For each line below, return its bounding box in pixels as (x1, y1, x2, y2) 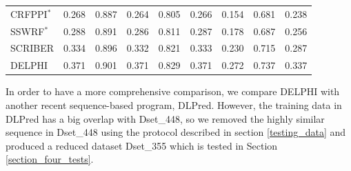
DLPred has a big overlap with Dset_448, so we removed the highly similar (6, 111, 325, 125)
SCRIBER (10, 41, 54, 55)
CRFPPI (10, 6, 48, 21)
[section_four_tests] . (6, 152, 94, 166)
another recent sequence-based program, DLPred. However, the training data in (6, 97, 342, 112)
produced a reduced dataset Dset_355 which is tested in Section (6, 138, 278, 152)
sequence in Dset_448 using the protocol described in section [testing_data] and (6, 125, 346, 139)
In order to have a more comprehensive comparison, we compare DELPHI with (6, 84, 340, 99)
